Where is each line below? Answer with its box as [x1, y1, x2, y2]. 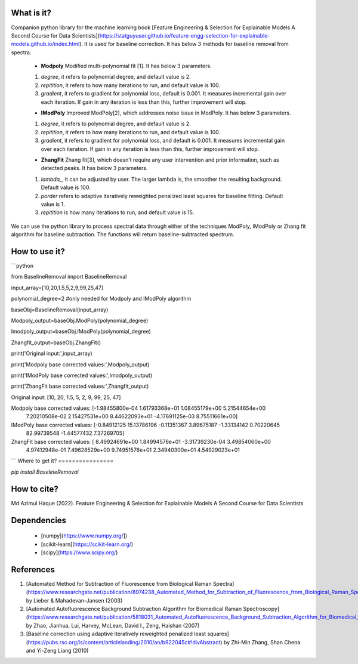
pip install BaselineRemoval [11, 468, 79, 475]
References [11, 564, 55, 575]
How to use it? [11, 246, 65, 257]
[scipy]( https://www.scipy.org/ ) [41, 549, 118, 556]
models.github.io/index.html [11, 41, 80, 48]
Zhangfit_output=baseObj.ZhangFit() [11, 339, 101, 346]
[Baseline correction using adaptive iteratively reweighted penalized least [26, 630, 206, 638]
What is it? [11, 8, 52, 18]
